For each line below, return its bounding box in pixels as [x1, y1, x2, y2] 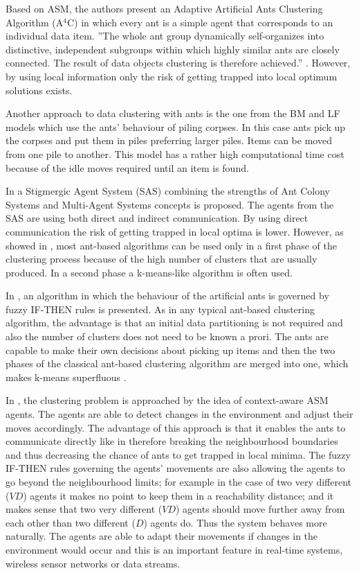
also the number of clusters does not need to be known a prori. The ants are [6, 329, 329, 344]
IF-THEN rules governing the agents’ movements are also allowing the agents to [6, 461, 345, 475]
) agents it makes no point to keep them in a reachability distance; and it [23, 488, 334, 502]
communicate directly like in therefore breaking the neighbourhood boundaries [6, 434, 338, 448]
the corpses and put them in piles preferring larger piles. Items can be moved [6, 133, 332, 148]
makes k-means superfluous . [6, 369, 127, 384]
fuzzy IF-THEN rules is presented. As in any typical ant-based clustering [6, 301, 315, 316]
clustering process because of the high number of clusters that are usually [6, 252, 317, 266]
